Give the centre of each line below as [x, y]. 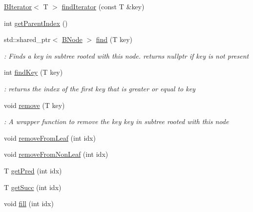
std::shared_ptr [27, 39]
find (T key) [114, 39]
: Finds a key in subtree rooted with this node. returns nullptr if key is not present [126, 55]
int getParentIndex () [36, 23]
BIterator [18, 6]
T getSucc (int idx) [33, 187]
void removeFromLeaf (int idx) [50, 138]
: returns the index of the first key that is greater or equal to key [100, 88]
